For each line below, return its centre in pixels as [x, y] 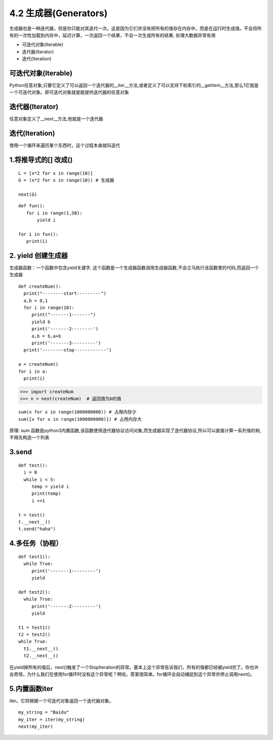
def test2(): [34, 592]
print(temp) [46, 494]
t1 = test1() [34, 627]
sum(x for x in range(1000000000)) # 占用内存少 [77, 412]
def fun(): [32, 206]
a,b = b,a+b [46, 336]
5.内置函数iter [31, 689]
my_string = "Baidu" [44, 712]
